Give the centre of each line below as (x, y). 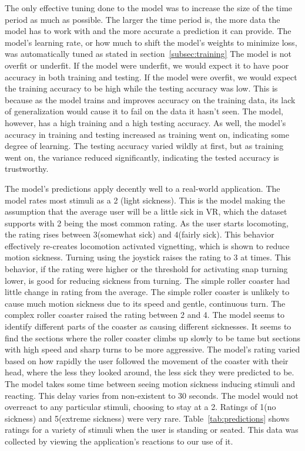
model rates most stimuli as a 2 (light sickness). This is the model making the (145, 200)
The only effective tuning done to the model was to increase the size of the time (149, 8)
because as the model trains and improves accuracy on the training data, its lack (150, 99)
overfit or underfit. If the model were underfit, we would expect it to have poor (147, 65)
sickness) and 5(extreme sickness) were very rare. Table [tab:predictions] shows (147, 418)
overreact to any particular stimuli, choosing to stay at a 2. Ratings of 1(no (140, 407)
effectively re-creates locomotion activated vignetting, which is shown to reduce (147, 245)
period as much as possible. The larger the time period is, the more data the (143, 19)
